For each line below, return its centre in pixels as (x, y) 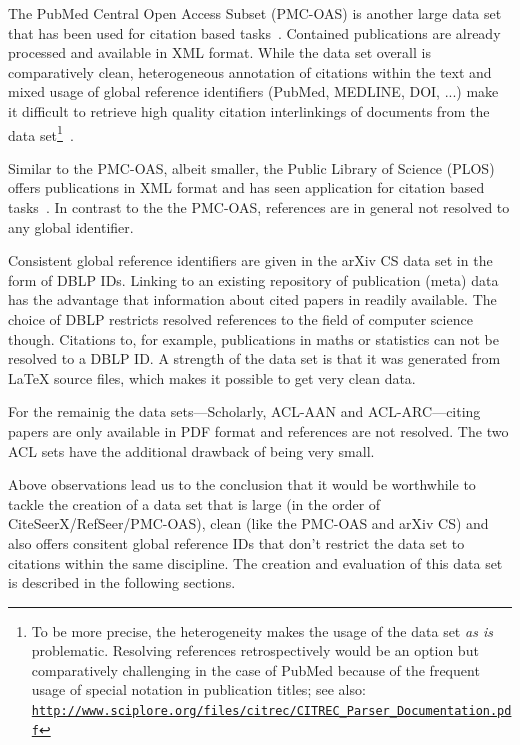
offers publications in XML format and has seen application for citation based (246, 187)
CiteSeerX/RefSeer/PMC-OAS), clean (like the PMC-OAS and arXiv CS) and (248, 523)
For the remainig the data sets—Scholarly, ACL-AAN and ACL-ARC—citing (244, 411)
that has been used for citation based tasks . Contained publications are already (254, 32)
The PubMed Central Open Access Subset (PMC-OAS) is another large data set (255, 13)
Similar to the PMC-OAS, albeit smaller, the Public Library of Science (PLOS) (251, 167)
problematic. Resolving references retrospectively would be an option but (255, 650)
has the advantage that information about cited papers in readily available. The (252, 299)
